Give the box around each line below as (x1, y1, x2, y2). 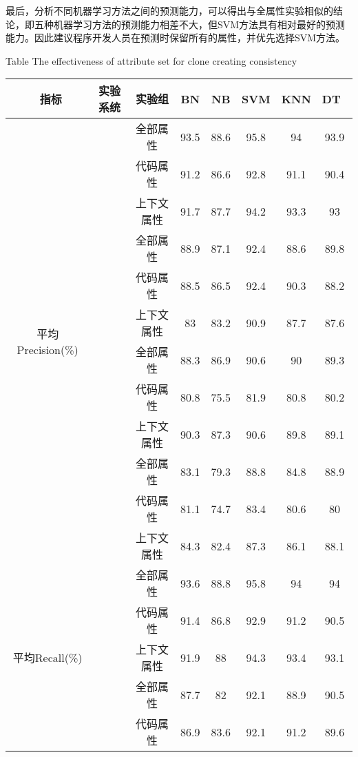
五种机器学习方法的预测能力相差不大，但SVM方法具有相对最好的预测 (34, 17, 346, 31)
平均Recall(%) (12, 650, 83, 666)
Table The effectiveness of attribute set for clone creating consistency (6, 53, 297, 68)
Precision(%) (17, 341, 78, 357)
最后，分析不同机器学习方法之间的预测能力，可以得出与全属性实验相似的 (6, 3, 333, 17)
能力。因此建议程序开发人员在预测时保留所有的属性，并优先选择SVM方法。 (6, 30, 346, 45)
